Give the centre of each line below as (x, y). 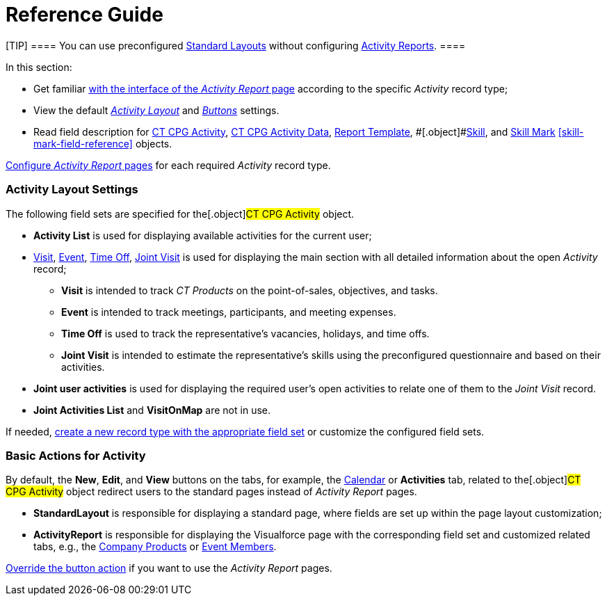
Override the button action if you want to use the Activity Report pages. (169, 568)
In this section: (39, 67)
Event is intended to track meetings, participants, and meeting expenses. (229, 312)
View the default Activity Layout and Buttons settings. (156, 110)
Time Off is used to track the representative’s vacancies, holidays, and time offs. (245, 333)
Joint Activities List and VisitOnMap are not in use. (152, 410)
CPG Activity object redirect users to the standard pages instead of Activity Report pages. (211, 492)
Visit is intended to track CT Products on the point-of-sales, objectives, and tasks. (250, 290)
